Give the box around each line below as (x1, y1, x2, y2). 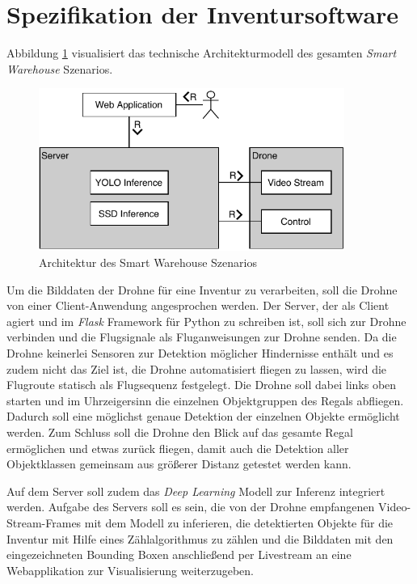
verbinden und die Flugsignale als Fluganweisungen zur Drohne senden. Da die (6, 328, 397, 345)
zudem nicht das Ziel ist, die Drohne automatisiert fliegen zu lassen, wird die (6, 360, 387, 377)
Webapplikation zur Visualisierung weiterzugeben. (6, 561, 254, 578)
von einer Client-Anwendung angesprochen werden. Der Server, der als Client (6, 297, 390, 314)
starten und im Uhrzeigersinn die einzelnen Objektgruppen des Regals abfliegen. (6, 391, 404, 408)
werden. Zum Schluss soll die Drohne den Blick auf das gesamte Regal (6, 424, 353, 441)
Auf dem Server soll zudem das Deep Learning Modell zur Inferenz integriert (6, 482, 385, 499)
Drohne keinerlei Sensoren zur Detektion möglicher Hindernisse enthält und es (6, 345, 394, 362)
